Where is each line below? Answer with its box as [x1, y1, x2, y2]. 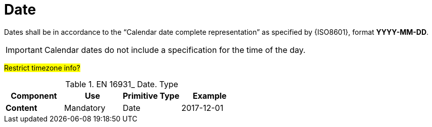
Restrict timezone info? [4, 63, 80, 72]
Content [6, 102, 37, 113]
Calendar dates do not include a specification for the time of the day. [44, 44, 306, 55]
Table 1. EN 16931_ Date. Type [65, 79, 178, 89]
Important [6, 44, 42, 55]
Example [193, 90, 227, 101]
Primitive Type [122, 90, 179, 101]
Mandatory [64, 102, 106, 113]
